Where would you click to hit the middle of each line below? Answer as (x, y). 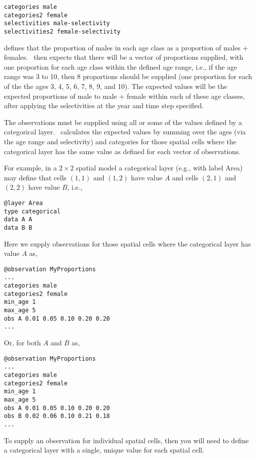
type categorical (32, 211)
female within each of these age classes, (186, 96)
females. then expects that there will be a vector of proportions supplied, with (124, 57)
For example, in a (31, 168)
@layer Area (23, 203)
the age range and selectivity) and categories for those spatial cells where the (120, 141)
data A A (18, 220)
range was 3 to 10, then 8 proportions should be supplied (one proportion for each (128, 76)
